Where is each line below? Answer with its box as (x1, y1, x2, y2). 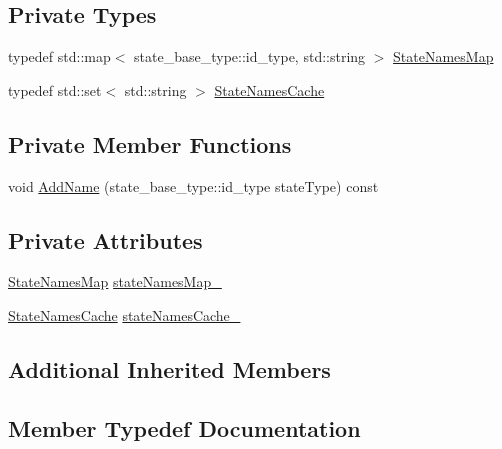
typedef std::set (8, 79, 102, 100)
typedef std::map (8, 46, 111, 67)
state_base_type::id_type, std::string (134, 46, 366, 67)
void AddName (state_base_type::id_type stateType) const (8, 175, 379, 196)
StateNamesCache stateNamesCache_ (8, 304, 241, 325)
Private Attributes (8, 224, 203, 255)
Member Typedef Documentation (8, 412, 361, 443)
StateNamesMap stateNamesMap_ (8, 271, 222, 292)
